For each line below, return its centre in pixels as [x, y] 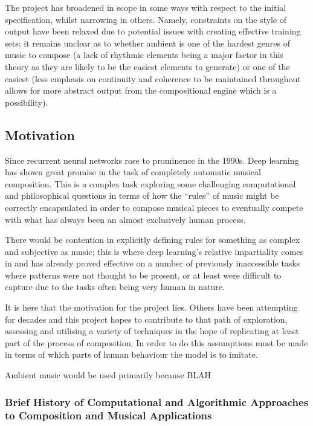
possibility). [27, 102]
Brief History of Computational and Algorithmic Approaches [157, 402]
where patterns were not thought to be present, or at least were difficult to [143, 275]
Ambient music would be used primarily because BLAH [108, 375]
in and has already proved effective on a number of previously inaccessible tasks [153, 263]
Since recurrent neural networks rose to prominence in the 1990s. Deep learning [152, 160]
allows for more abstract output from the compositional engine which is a [141, 90]
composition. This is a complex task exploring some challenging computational [150, 183]
